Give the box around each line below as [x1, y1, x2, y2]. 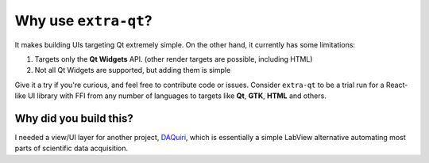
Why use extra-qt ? [14, 12, 153, 29]
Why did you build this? [14, 112, 134, 125]
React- [385, 80, 408, 89]
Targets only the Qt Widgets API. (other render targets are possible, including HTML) [34, 54, 313, 63]
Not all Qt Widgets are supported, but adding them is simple [34, 66, 231, 75]
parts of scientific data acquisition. [14, 143, 129, 154]
